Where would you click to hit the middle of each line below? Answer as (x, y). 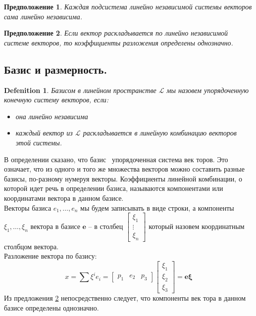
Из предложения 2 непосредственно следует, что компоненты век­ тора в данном (125, 298)
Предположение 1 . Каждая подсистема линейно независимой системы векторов (128, 6)
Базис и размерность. (56, 69)
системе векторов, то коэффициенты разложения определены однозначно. (119, 42)
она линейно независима (52, 116)
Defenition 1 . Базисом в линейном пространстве (80, 90)
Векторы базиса (28, 207)
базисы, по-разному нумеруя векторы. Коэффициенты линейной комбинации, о (123, 178)
